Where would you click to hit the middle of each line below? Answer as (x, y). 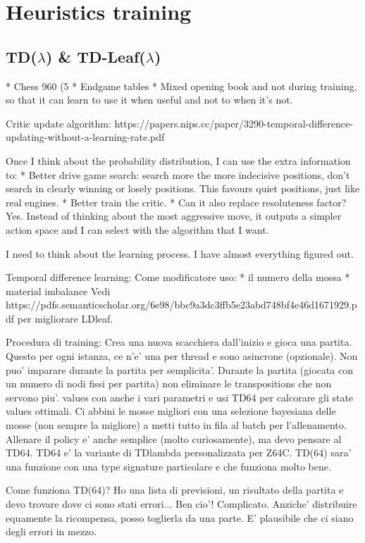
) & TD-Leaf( (95, 56)
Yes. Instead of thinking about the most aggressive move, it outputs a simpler (174, 216)
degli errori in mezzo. (51, 531)
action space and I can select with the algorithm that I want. (137, 229)
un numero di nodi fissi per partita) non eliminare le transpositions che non (169, 383)
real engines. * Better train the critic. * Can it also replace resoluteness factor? (176, 202)
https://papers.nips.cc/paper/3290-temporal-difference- (234, 123)
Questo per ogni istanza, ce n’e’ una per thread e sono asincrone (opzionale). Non (182, 356)
